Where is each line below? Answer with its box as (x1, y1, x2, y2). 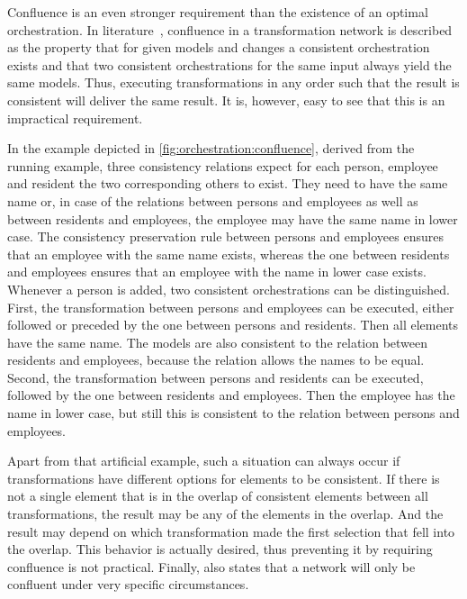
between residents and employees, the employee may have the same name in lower (7, 209, 458, 228)
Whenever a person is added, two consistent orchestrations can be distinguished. (7, 279, 450, 298)
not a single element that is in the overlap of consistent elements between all (7, 486, 428, 505)
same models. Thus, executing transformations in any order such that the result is (7, 73, 460, 92)
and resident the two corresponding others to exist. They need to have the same (7, 174, 448, 193)
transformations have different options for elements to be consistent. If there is (7, 468, 440, 487)
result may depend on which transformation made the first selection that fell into (7, 522, 455, 540)
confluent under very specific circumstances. (7, 575, 249, 594)
